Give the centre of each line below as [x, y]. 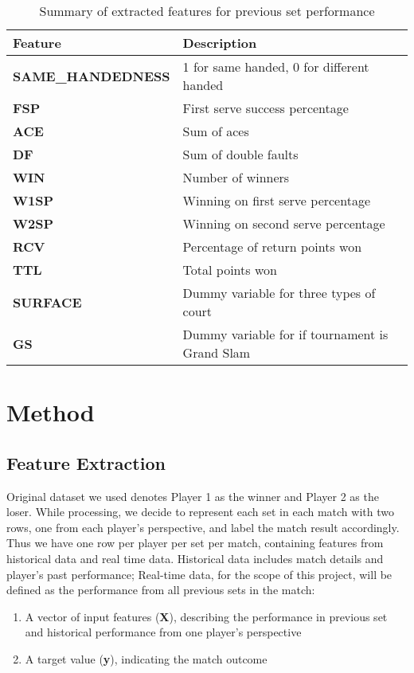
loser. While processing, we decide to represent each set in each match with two [200, 512]
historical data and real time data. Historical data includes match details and [195, 558]
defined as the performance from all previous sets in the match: [161, 590]
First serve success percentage [266, 108]
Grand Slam [217, 352]
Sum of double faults [240, 154]
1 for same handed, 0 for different [276, 67]
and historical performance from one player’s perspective [163, 632]
